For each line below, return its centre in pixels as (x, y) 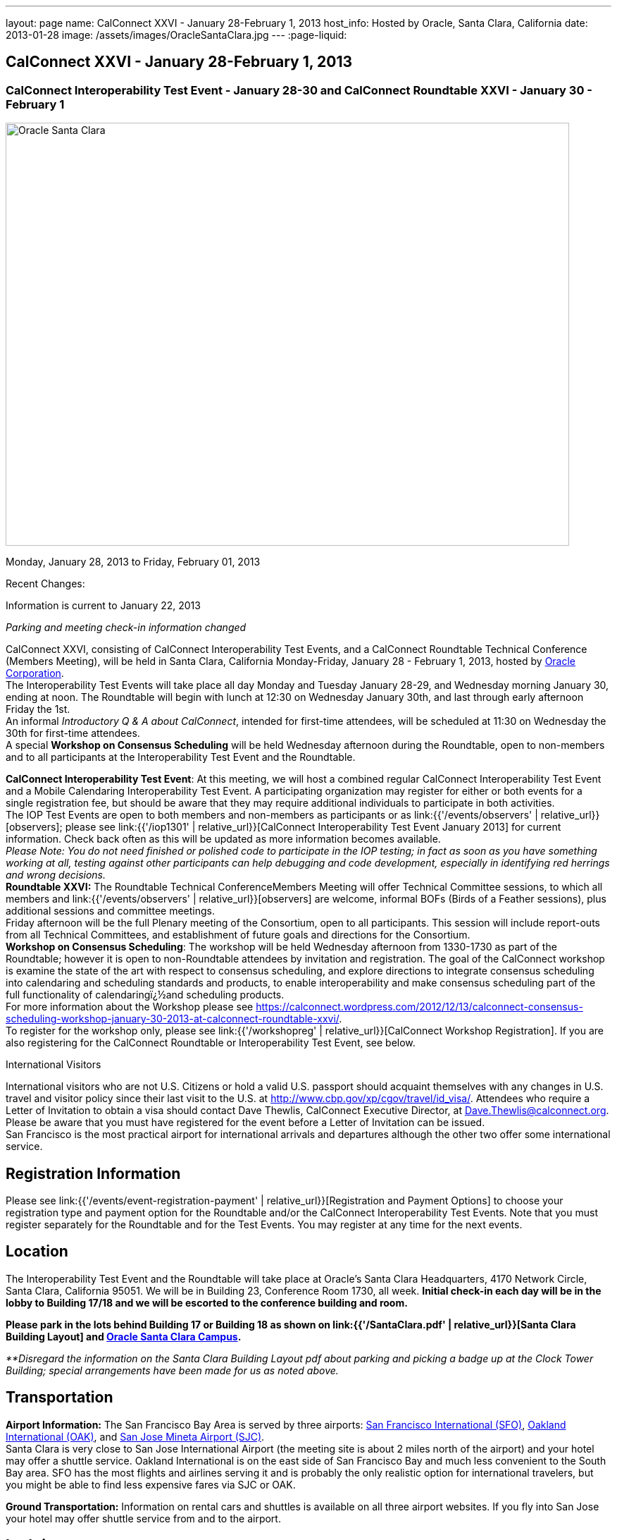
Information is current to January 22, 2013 (103, 606)
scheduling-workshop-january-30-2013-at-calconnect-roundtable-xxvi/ (173, 1019)
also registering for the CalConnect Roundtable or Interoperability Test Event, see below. (211, 1043)
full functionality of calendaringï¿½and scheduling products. (145, 995)
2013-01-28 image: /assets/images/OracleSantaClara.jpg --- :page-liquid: (176, 35)
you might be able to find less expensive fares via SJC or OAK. (151, 1484)
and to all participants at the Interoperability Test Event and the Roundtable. (181, 757)
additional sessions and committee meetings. (111, 911)
